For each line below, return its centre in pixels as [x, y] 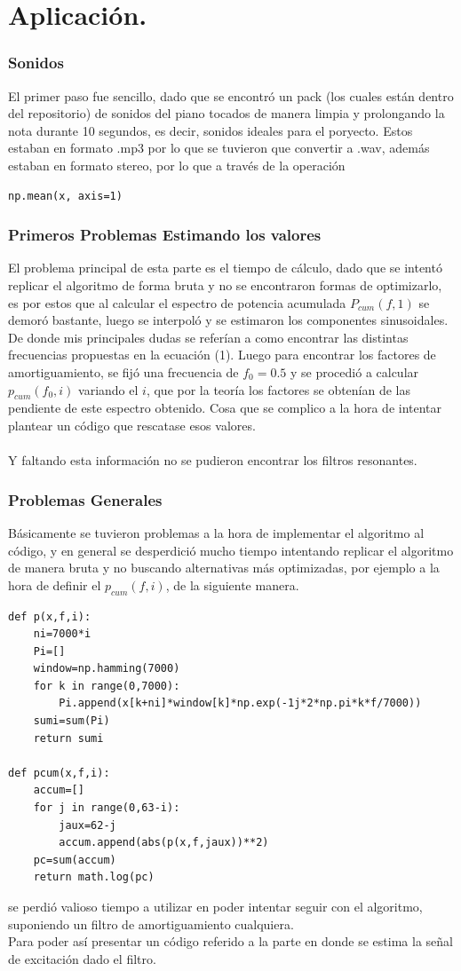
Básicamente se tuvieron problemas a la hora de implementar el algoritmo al [216, 532]
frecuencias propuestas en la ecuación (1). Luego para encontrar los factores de [222, 355]
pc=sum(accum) [75, 860]
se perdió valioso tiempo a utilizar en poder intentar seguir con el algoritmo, [215, 906]
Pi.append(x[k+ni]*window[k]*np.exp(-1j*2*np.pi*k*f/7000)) [240, 703]
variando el [108, 389]
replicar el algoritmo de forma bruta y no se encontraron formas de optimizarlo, [225, 284]
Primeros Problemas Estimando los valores [165, 235]
